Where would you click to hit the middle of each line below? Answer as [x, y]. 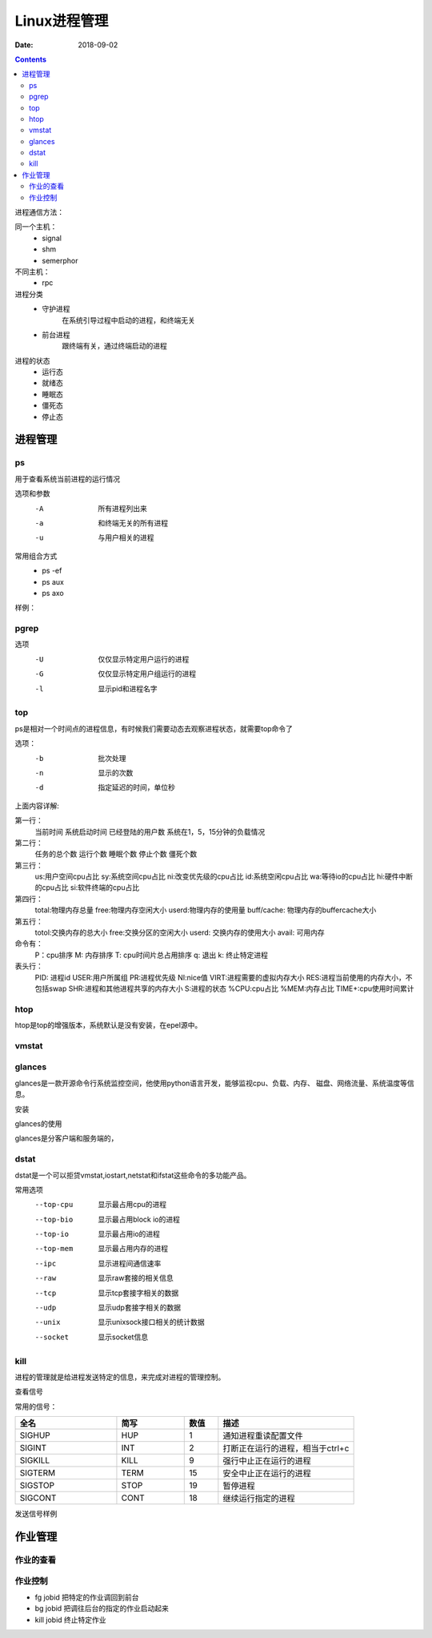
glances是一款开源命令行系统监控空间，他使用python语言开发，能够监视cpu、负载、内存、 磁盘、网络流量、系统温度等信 [215, 1083]
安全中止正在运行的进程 [267, 1474]
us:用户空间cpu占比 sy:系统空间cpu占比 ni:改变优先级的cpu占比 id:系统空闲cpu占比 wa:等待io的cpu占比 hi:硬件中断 [224, 876]
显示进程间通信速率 [130, 1263]
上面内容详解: [37, 806]
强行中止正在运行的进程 [267, 1461]
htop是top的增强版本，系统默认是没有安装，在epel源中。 [108, 1025]
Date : [24, 45]
